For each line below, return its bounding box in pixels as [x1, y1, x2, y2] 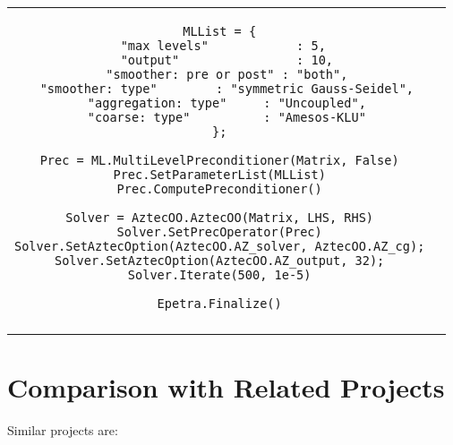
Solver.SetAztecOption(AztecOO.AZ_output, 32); [55, 253, 385, 268]
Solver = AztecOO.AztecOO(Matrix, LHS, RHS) [65, 210, 374, 225]
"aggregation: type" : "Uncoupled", [87, 96, 366, 110]
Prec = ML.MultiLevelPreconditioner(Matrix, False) [39, 153, 399, 167]
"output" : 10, [120, 53, 334, 67]
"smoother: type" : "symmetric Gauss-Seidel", [39, 81, 415, 96]
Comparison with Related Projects [7, 369, 445, 406]
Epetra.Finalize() [157, 296, 282, 311]
